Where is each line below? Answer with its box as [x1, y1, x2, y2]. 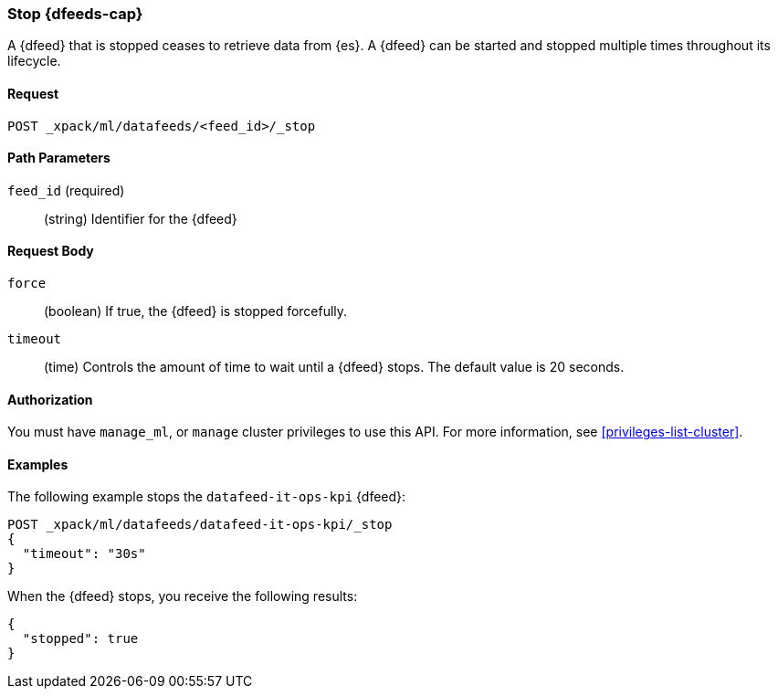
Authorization [7, 391, 93, 407]
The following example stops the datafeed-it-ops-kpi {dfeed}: [7, 489, 406, 505]
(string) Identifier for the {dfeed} [44, 210, 237, 227]
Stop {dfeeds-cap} [7, 5, 143, 23]
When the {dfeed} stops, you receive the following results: [7, 588, 358, 605]
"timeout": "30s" [22, 546, 146, 562]
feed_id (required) [7, 182, 125, 198]
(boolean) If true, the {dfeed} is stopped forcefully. [44, 303, 348, 320]
